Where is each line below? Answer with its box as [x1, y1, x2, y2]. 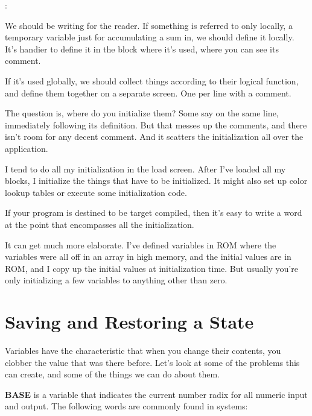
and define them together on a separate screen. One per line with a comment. [5, 86, 291, 99]
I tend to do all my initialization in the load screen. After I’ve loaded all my [5, 162, 286, 175]
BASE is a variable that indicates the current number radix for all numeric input [5, 388, 308, 400]
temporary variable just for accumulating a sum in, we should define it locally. [5, 31, 294, 43]
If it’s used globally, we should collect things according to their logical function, [5, 74, 299, 87]
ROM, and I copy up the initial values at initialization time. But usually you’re [5, 262, 298, 274]
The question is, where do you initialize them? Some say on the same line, [5, 107, 279, 119]
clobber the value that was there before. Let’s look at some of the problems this [5, 356, 300, 368]
